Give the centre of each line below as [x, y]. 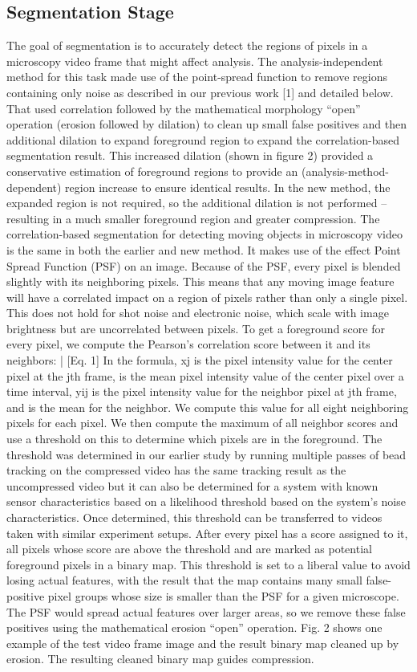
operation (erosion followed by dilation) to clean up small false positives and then [207, 124]
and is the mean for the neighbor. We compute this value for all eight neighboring [208, 407]
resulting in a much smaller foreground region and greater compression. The [193, 218]
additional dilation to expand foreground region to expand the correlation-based [203, 139]
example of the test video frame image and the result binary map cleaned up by [203, 643]
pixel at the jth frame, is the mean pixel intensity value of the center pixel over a [205, 375]
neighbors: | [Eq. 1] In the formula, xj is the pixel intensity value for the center [200, 360]
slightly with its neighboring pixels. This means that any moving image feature [200, 281]
